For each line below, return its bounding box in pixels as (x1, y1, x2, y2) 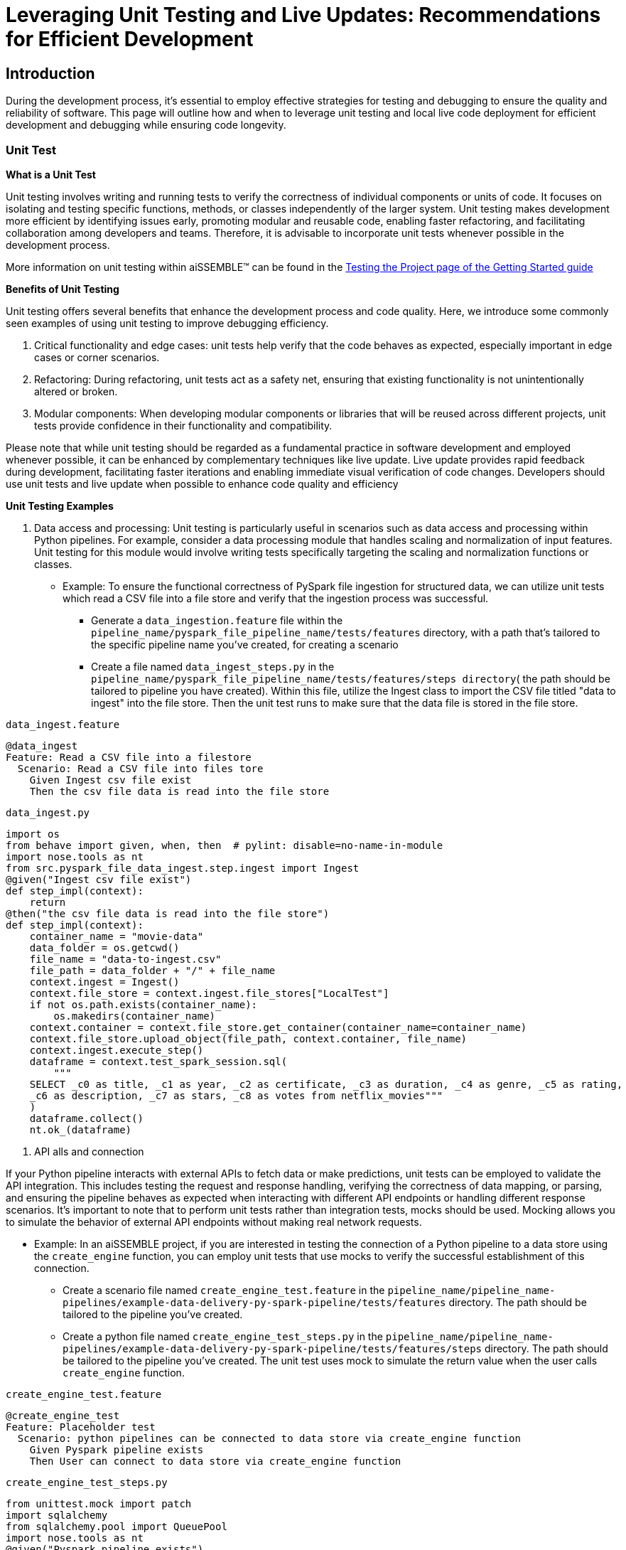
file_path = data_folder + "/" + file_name (29, 964, 276, 976)
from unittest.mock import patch (6, 1497, 192, 1509)
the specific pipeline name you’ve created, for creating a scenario (91, 638, 399, 651)
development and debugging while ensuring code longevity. (6, 119, 286, 132)
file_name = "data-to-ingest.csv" (29, 953, 222, 965)
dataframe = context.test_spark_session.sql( (29, 1055, 288, 1067)
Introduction (6, 64, 95, 82)
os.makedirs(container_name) (53, 1010, 216, 1022)
